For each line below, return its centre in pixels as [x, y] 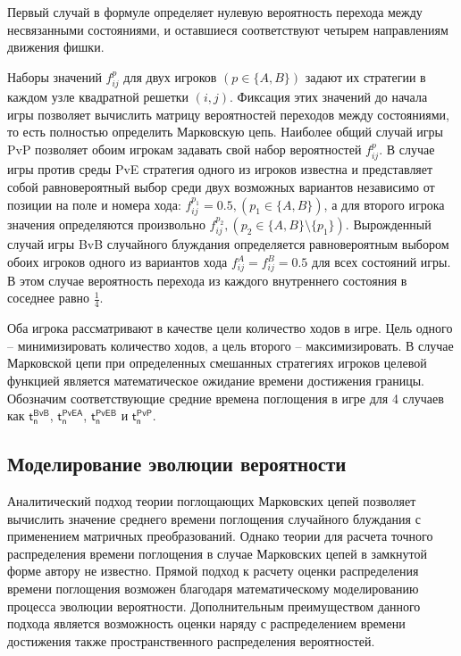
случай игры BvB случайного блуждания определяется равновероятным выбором [228, 244]
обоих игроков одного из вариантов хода [117, 262]
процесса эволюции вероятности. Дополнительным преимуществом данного [214, 606]
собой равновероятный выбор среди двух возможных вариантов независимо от [221, 187]
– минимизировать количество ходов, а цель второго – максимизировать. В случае [230, 345]
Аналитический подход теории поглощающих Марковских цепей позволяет [212, 500]
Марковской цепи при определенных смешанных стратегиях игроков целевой [217, 363]
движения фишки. [56, 47]
